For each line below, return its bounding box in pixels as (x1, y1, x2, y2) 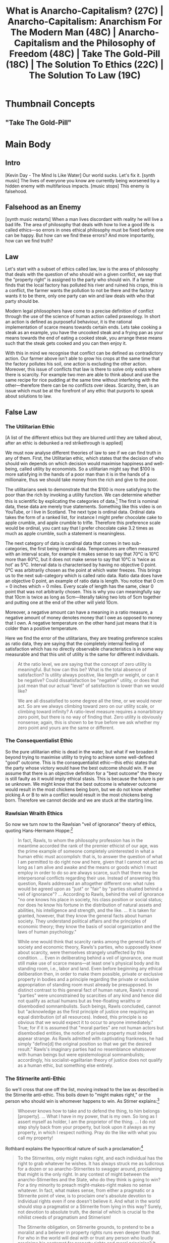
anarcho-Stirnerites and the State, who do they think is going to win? (17, 1177, 160, 1183)
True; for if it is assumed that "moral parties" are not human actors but (17, 1024, 164, 1030)
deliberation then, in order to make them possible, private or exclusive (17, 971, 163, 977)
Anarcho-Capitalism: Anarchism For (7, 16, 162, 27)
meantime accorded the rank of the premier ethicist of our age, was (17, 843, 159, 849)
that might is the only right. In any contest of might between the (17, 1171, 150, 1177)
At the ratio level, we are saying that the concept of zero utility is (17, 661, 152, 667)
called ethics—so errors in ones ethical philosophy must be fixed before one (5, 227, 164, 233)
